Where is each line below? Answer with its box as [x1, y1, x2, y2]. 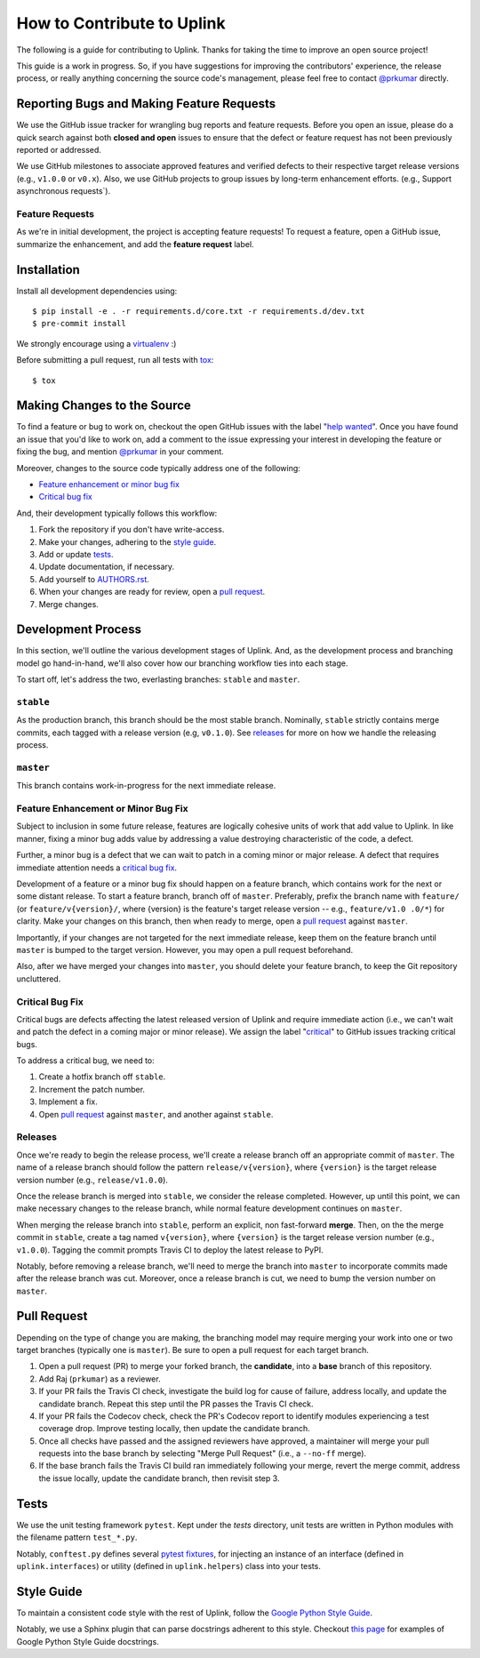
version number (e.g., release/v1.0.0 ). [16, 1174, 169, 1185]
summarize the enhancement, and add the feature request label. [16, 238, 254, 249]
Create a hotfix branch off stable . [38, 1071, 166, 1082]
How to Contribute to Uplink [16, 13, 226, 33]
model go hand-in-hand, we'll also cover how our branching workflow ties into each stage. [16, 658, 348, 669]
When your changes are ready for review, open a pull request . [38, 587, 266, 597]
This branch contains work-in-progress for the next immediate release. [16, 781, 276, 791]
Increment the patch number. [38, 1084, 146, 1094]
